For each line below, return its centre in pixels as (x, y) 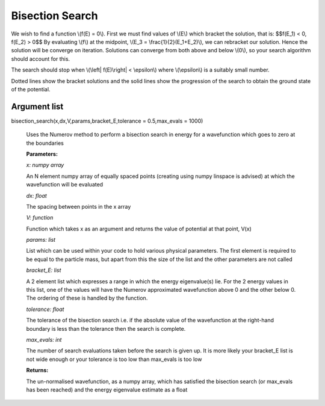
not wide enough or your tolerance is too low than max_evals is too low (114, 359)
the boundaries (45, 143)
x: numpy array (45, 165)
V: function (40, 218)
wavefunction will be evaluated (65, 185)
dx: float (37, 195)
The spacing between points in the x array (79, 206)
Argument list (37, 106)
